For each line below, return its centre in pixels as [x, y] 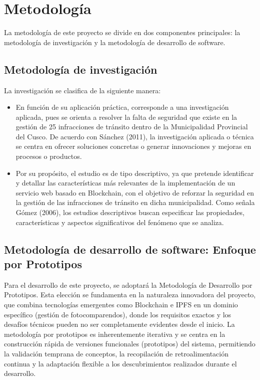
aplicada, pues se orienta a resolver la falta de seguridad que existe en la [126, 117]
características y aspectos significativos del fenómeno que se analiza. [120, 222]
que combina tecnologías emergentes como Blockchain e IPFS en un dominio [121, 305]
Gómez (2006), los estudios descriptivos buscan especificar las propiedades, [130, 212]
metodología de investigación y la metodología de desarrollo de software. [115, 42]
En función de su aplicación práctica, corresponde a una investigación [122, 107]
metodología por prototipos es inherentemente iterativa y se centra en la [115, 334]
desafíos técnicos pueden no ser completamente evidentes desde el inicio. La [119, 324]
